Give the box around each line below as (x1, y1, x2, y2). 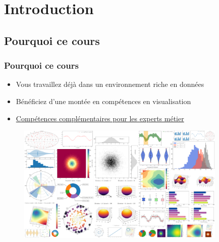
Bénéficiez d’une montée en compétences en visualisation (16, 95, 191, 106)
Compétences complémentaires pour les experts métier (16, 113, 184, 123)
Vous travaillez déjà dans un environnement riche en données (16, 79, 204, 89)
